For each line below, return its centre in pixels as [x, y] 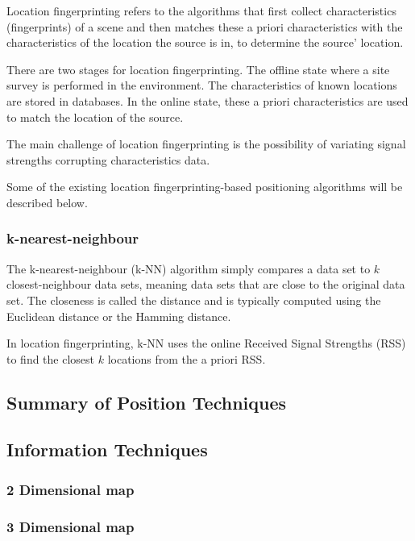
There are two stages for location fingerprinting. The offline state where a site [198, 69]
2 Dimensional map [71, 489]
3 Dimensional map [71, 526]
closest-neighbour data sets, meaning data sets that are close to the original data [206, 284]
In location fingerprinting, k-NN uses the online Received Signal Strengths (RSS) [206, 343]
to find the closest [51, 358]
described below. [47, 202]
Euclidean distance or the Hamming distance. [119, 316]
